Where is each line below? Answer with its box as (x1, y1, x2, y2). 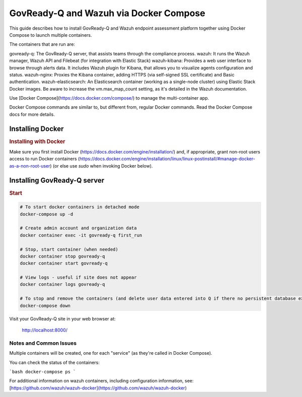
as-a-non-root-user (9, 163, 50, 169)
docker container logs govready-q (20, 282, 105, 287)
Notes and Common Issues (9, 340, 77, 347)
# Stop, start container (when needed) (20, 247, 118, 252)
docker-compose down (20, 302, 70, 308)
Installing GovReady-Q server (9, 176, 105, 185)
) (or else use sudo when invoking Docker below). (50, 163, 153, 169)
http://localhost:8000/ (22, 327, 68, 333)
